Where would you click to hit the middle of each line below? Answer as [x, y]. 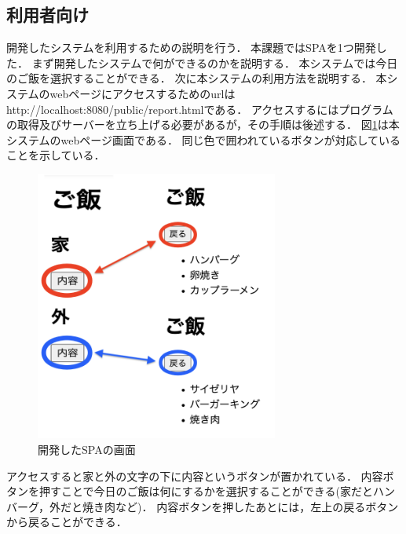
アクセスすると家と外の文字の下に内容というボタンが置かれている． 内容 [195, 475]
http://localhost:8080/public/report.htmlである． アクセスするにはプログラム [200, 109]
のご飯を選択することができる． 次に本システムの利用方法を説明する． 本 [197, 78]
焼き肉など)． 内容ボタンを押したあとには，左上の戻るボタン [241, 506]
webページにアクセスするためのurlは [143, 93]
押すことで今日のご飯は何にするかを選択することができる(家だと [206, 491]
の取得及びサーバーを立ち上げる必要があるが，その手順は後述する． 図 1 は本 [203, 124]
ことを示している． [56, 155]
